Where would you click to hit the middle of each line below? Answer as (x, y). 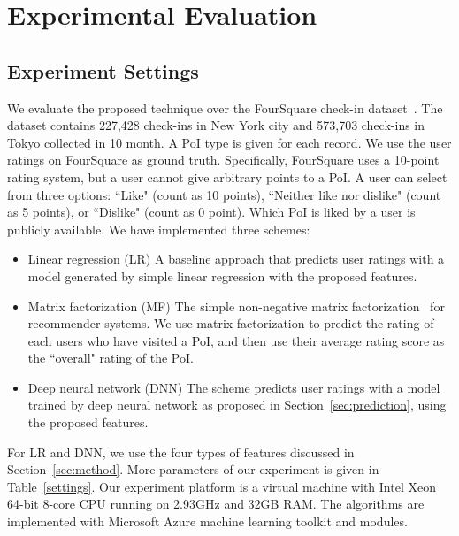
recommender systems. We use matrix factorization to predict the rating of (231, 323)
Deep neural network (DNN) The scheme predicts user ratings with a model (234, 387)
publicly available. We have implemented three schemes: (159, 229)
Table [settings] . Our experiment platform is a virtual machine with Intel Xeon (222, 486)
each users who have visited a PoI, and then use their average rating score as (236, 340)
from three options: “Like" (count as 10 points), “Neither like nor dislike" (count (224, 194)
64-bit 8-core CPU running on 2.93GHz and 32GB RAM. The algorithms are (216, 504)
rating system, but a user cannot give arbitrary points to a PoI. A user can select (227, 176)
